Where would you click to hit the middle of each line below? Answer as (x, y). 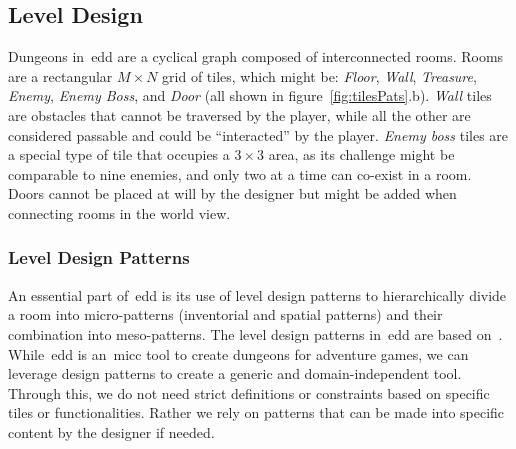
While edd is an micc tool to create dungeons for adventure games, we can (238, 353)
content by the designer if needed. (111, 431)
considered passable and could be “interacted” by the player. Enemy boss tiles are (258, 134)
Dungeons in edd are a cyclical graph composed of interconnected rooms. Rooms (256, 56)
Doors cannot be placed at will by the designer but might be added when (232, 193)
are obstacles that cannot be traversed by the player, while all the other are (239, 114)
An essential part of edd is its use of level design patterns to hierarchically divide (257, 294)
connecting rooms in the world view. (119, 212)
